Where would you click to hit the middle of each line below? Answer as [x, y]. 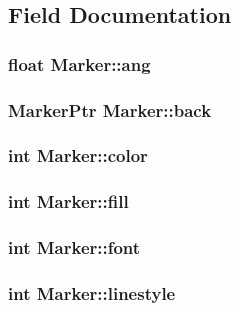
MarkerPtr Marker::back [110, 109]
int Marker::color [78, 155]
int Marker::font [74, 247]
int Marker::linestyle [92, 292]
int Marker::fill [68, 201]
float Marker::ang [79, 63]
